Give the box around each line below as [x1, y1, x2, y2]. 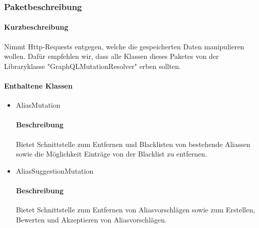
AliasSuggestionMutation [16, 165, 94, 176]
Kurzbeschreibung [4, 22, 69, 32]
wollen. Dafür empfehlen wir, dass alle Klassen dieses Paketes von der [4, 51, 219, 61]
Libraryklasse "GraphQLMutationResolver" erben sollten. [4, 60, 181, 71]
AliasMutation [16, 100, 60, 110]
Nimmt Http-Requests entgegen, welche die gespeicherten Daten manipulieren [4, 41, 244, 51]
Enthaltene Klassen [4, 81, 73, 91]
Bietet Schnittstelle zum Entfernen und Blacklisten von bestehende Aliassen [16, 138, 250, 149]
